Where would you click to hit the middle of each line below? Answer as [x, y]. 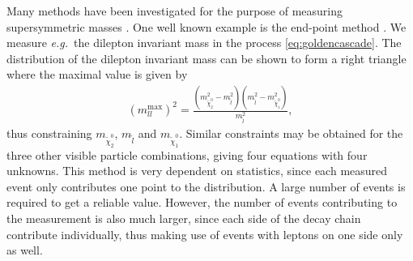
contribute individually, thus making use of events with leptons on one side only [205, 234]
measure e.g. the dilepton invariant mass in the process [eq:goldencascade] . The [204, 43]
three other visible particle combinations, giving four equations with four [187, 154]
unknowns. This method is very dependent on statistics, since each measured [197, 171]
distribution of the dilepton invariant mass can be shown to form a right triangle [206, 58]
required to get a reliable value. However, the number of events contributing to [202, 202]
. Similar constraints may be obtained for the [291, 133]
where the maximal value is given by [97, 74]
